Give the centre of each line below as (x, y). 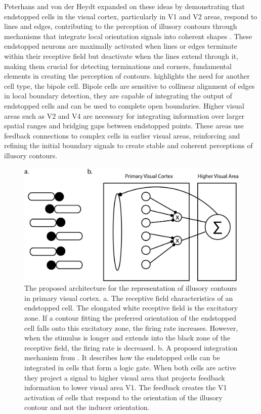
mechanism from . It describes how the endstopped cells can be (122, 357)
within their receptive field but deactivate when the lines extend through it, (121, 56)
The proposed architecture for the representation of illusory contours (131, 288)
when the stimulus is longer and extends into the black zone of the (127, 338)
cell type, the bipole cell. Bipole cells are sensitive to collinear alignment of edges (129, 85)
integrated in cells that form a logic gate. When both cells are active (130, 368)
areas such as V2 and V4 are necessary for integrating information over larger (124, 115)
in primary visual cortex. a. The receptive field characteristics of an (129, 298)
